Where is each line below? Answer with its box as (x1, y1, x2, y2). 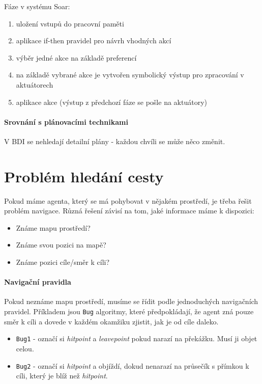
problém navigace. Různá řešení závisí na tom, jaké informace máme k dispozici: (4, 205, 254, 216)
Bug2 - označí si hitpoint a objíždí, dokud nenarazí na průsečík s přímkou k (16, 360, 249, 371)
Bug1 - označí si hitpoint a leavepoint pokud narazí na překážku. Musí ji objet (16, 333, 257, 344)
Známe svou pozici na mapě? (16, 239, 106, 250)
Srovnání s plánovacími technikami (4, 116, 128, 127)
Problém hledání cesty (4, 166, 164, 186)
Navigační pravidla (4, 277, 71, 287)
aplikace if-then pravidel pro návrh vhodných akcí (16, 35, 171, 46)
